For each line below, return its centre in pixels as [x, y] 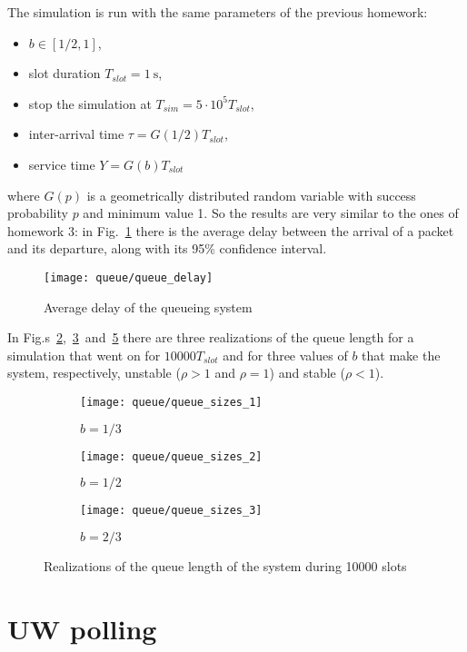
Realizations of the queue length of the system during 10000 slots [225, 565]
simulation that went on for [84, 355]
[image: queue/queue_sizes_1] [171, 402]
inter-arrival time [76, 134]
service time [62, 164]
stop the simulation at [90, 103]
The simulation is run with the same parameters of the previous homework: [218, 12]
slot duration [65, 73]
